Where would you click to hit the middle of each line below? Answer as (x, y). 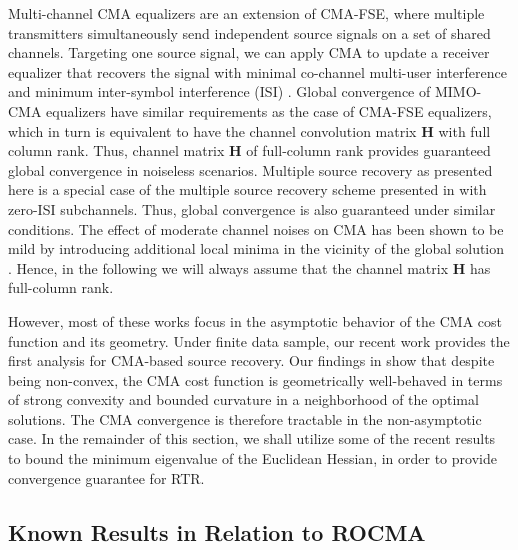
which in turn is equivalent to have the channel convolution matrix (212, 130)
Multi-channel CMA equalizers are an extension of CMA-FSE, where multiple (246, 13)
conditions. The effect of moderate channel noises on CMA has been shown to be (256, 228)
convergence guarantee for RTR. (106, 477)
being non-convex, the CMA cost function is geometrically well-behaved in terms (255, 379)
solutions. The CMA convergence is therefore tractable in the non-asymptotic (245, 418)
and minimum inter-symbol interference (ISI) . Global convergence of (219, 91)
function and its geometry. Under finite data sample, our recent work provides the (259, 340)
